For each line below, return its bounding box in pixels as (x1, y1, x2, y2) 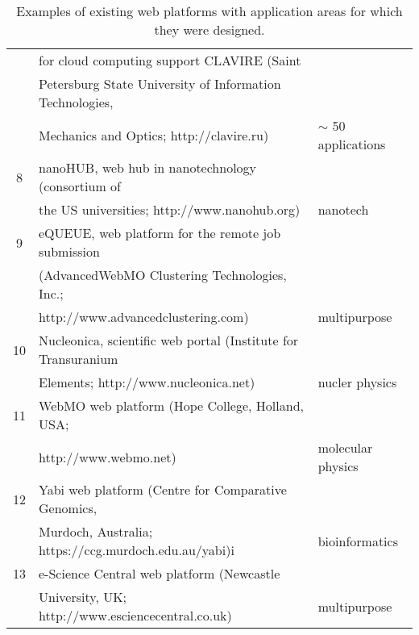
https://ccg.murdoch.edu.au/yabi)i (39, 541, 234, 559)
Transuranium (39, 349, 118, 368)
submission (39, 242, 100, 261)
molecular (317, 438, 373, 457)
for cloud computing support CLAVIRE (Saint (39, 51, 301, 69)
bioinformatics (317, 531, 398, 550)
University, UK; (39, 587, 127, 606)
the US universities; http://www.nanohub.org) (39, 200, 301, 219)
